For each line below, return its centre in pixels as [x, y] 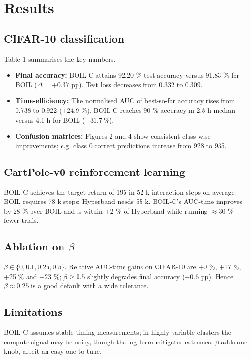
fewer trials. [21, 220]
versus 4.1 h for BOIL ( [50, 119]
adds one [234, 341]
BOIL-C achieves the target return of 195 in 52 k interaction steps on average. [120, 192]
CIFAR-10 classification [64, 38]
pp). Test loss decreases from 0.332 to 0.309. [137, 84]
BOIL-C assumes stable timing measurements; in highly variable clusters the [118, 332]
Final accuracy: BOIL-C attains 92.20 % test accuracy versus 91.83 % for [127, 75]
